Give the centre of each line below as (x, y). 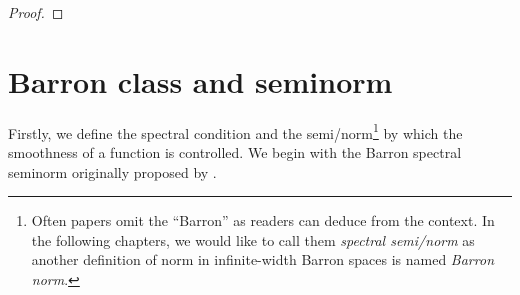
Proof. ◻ (36, 12)
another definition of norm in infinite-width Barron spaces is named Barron (262, 259)
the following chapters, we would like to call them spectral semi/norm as (253, 239)
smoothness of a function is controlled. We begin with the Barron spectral (235, 151)
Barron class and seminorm (200, 80)
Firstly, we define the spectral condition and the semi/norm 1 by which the (235, 131)
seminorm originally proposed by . (112, 171)
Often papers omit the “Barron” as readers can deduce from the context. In (263, 220)
